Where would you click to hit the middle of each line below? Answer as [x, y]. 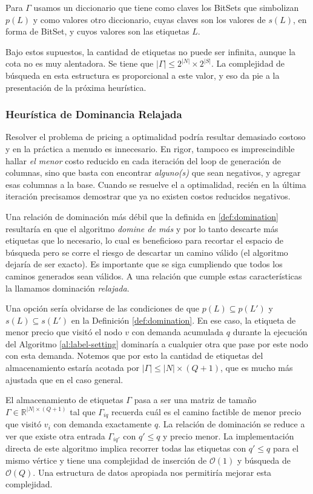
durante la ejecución [270, 332]
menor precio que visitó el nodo [64, 332]
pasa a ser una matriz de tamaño [195, 400]
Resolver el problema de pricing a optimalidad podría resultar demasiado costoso [156, 137]
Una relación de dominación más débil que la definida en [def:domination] [142, 216]
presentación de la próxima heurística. [76, 87]
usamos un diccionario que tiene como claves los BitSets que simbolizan [166, 7]
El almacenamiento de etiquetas [64, 400]
